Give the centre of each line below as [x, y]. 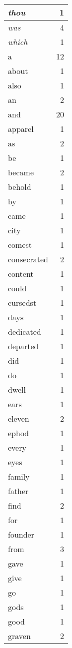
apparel [21, 129]
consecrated [28, 259]
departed [23, 346]
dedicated [25, 331]
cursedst [22, 303]
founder [21, 534]
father [18, 491]
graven [19, 636]
